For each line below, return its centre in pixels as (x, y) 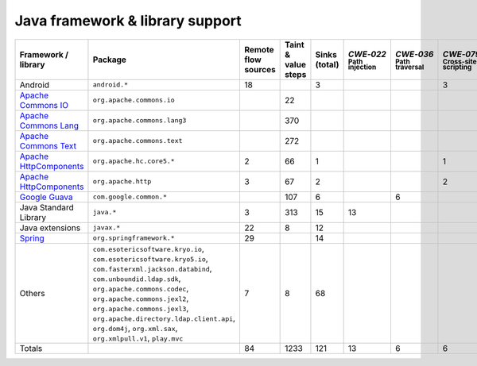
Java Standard (47, 207)
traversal (409, 67)
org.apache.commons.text (138, 141)
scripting (457, 67)
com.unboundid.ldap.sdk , (137, 278)
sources (260, 69)
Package (110, 60)
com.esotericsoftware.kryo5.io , (150, 258)
